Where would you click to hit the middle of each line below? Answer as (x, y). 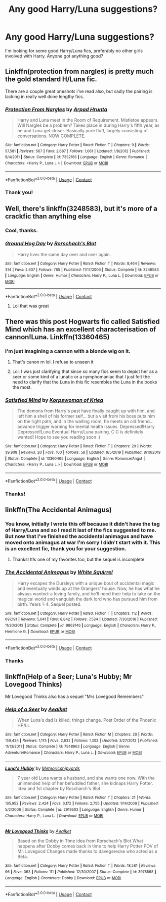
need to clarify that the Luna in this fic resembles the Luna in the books (84, 382)
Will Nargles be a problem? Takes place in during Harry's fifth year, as (88, 125)
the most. (22, 387)
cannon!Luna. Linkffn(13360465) (57, 337)
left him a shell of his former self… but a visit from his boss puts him (86, 416)
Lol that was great (31, 306)
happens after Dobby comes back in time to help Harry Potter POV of (87, 846)
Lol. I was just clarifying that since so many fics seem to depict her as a (85, 371)
